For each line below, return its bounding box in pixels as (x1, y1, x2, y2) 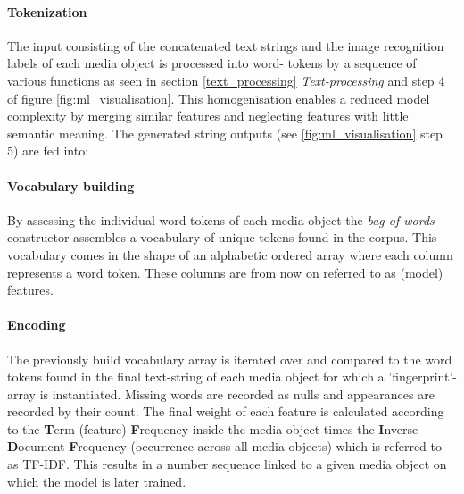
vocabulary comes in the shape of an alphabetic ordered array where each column (7, 245, 453, 264)
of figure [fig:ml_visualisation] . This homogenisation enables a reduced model (7, 88, 430, 107)
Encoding (7, 315, 66, 334)
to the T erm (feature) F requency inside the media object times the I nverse (7, 419, 418, 438)
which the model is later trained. (7, 472, 186, 490)
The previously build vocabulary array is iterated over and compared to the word (7, 349, 452, 368)
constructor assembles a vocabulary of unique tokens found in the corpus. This (7, 228, 437, 247)
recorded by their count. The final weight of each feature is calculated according (7, 402, 444, 421)
